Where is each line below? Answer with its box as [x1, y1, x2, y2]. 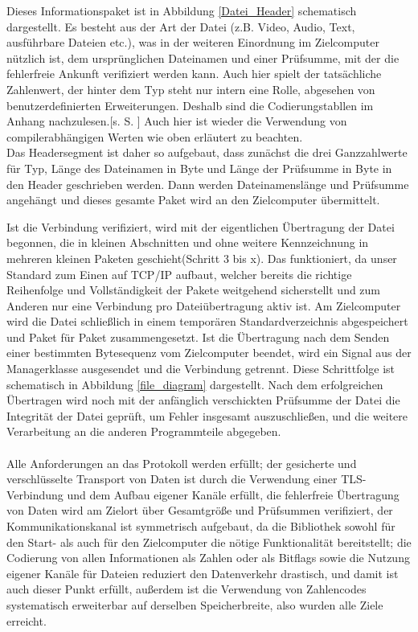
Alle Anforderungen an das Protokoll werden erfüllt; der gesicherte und [6, 454, 357, 471]
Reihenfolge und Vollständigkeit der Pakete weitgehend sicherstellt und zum [6, 281, 381, 298]
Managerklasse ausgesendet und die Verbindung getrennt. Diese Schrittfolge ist [6, 360, 395, 377]
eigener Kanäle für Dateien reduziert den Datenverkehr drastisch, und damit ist [6, 564, 399, 581]
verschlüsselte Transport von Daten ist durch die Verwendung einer [6, 470, 338, 487]
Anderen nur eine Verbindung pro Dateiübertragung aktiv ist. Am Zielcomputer [6, 297, 401, 314]
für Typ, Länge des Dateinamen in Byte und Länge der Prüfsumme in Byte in [6, 159, 392, 176]
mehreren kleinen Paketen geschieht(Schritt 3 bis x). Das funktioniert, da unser [6, 249, 397, 266]
